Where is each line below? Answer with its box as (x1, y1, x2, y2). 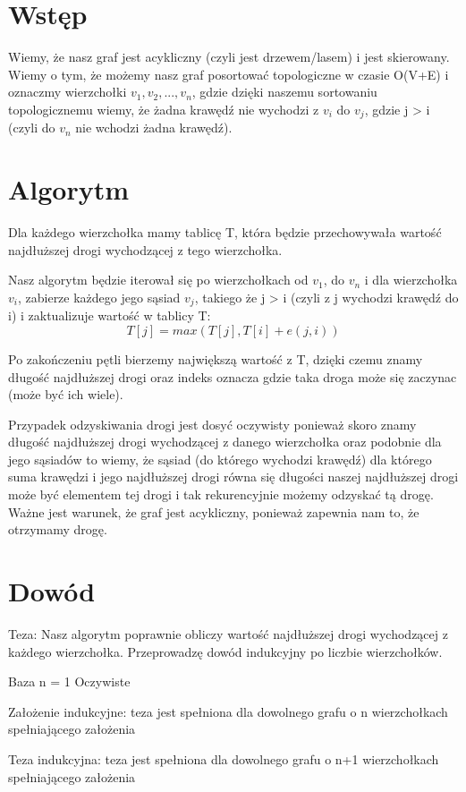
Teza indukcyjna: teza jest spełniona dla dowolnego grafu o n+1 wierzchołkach (8, 749, 439, 768)
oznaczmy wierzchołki (8, 82, 127, 101)
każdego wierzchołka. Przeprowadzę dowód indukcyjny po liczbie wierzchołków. (8, 642, 443, 660)
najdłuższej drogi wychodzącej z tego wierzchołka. (8, 240, 283, 259)
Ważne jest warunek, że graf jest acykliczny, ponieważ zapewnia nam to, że (8, 502, 419, 521)
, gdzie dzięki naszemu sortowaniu (191, 82, 377, 101)
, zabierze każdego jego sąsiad (17, 287, 181, 306)
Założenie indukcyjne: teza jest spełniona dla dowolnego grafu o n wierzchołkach (8, 702, 448, 720)
